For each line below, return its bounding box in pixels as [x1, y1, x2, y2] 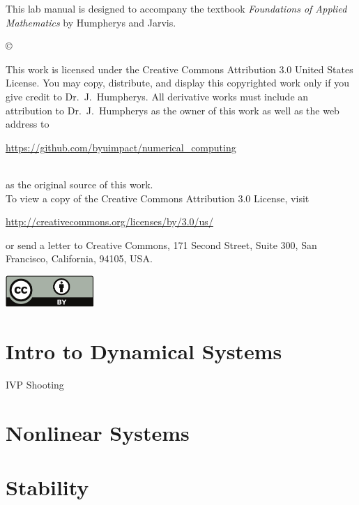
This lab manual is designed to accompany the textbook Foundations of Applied [6, 1, 347, 15]
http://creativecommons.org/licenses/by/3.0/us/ [6, 214, 213, 229]
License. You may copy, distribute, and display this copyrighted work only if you [6, 75, 349, 90]
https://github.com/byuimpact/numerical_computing [6, 140, 236, 154]
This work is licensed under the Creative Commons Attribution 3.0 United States [6, 61, 353, 76]
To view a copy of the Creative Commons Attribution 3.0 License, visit [6, 190, 310, 205]
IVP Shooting [6, 377, 64, 391]
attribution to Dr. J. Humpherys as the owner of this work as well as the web [6, 103, 339, 117]
